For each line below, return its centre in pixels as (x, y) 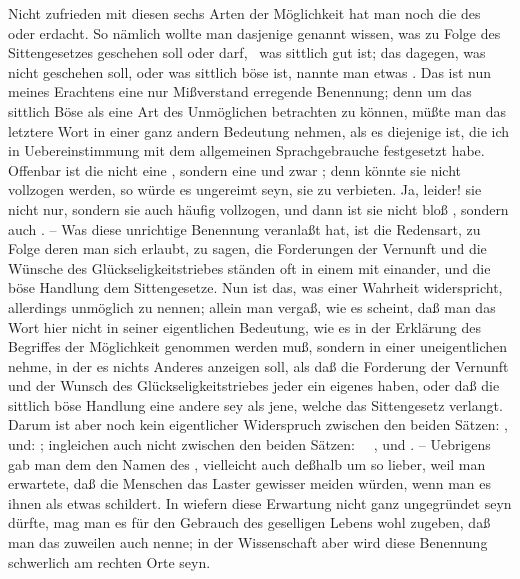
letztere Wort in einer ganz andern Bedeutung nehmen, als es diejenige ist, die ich (259, 130)
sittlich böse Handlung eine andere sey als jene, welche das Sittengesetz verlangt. (255, 404)
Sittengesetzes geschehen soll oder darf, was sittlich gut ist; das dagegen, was (247, 52)
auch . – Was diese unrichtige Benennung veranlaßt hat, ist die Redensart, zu (244, 228)
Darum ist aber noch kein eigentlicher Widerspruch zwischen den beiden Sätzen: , (258, 424)
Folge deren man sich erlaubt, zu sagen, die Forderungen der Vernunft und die (247, 248)
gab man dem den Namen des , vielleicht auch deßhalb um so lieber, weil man (247, 463)
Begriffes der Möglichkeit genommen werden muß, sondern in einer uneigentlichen (258, 346)
